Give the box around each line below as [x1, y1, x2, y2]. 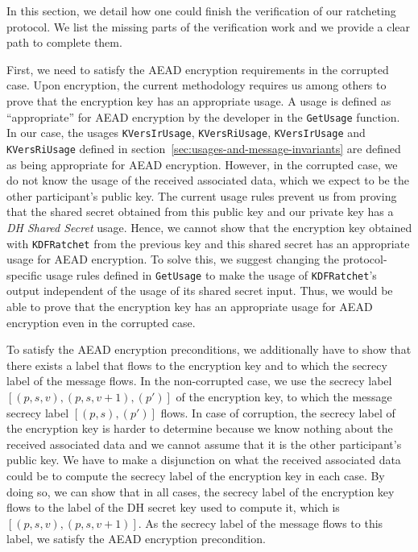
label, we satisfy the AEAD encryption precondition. [6, 530, 266, 547]
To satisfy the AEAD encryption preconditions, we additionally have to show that [6, 341, 412, 358]
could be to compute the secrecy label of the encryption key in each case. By [6, 467, 385, 484]
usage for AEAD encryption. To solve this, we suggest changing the [6, 251, 340, 268]
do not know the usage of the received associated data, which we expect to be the [6, 172, 409, 189]
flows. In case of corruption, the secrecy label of [160, 404, 395, 421]
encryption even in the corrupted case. [6, 313, 196, 330]
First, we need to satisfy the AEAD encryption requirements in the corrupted [6, 60, 389, 77]
